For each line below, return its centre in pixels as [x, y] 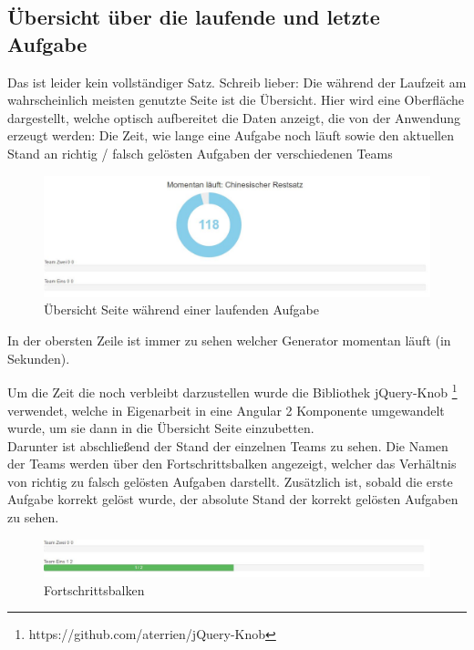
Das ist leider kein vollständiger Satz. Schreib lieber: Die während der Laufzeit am [237, 82]
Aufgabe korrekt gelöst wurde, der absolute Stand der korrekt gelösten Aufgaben [233, 499]
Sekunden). [39, 358]
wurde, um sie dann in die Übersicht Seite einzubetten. [161, 428]
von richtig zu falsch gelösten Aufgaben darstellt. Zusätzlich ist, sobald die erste [230, 481]
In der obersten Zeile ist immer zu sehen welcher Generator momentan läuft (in [229, 340]
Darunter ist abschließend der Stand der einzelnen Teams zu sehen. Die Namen [228, 445]
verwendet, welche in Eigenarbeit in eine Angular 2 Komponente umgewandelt [226, 410]
